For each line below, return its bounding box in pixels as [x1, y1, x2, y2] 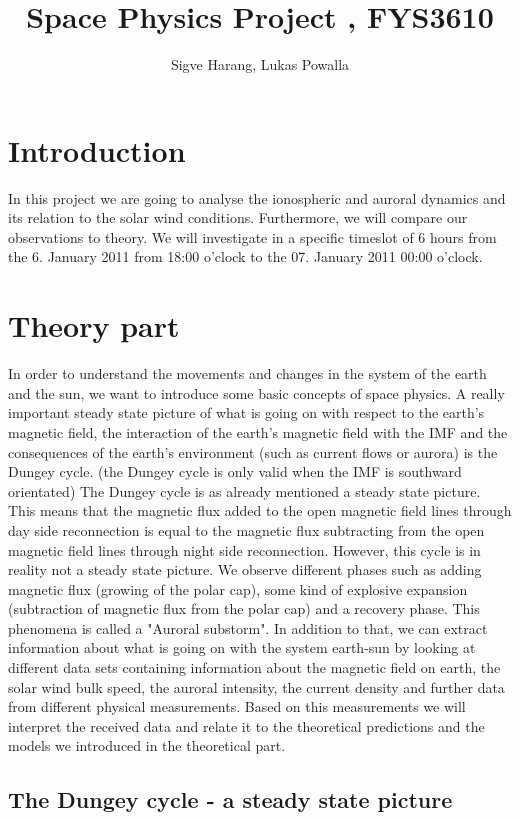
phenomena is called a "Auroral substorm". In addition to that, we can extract [8, 617, 488, 638]
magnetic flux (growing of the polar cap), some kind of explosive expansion [8, 578, 468, 599]
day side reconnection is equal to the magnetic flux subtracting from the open [8, 519, 485, 540]
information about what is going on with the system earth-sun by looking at [8, 637, 476, 658]
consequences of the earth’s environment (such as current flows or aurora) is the [8, 441, 498, 462]
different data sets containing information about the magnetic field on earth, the [8, 657, 501, 678]
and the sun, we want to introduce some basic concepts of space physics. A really [8, 382, 505, 403]
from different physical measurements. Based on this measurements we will [8, 696, 466, 717]
